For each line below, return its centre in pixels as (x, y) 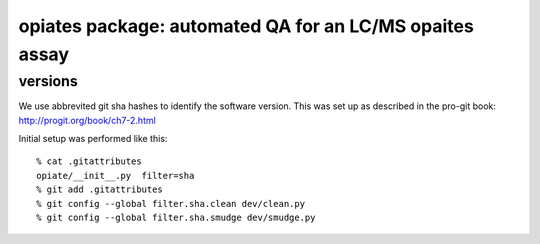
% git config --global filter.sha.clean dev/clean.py (170, 203)
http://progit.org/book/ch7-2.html (87, 120)
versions (48, 81)
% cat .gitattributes (89, 161)
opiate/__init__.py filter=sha (115, 175)
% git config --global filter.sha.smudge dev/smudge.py (176, 217)
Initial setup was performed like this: (93, 138)
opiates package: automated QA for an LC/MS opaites (246, 26)
